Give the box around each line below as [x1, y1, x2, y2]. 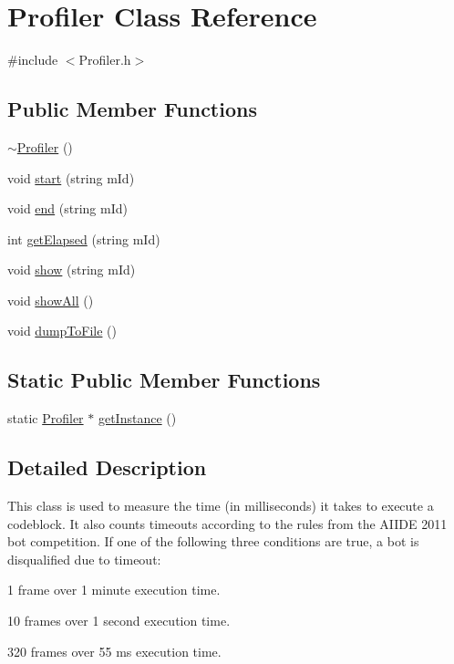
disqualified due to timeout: [7, 549, 161, 568]
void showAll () [7, 290, 94, 309]
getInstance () [98, 409, 177, 428]
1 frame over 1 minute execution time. [7, 580, 221, 599]
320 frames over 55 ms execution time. [7, 641, 222, 660]
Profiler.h [78, 50, 131, 69]
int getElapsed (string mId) [7, 229, 160, 248]
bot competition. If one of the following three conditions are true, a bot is [7, 532, 419, 551]
